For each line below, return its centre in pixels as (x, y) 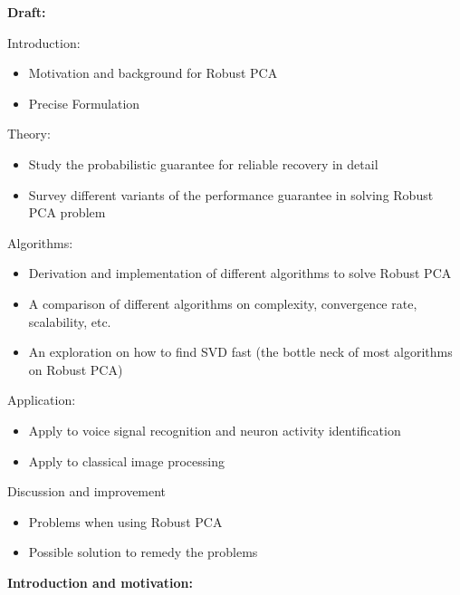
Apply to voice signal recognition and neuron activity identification (215, 430)
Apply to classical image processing (126, 461)
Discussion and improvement (87, 491)
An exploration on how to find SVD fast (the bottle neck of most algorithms (240, 352)
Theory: (29, 134)
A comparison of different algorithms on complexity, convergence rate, (223, 303)
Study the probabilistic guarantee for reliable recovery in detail (203, 163)
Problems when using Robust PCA (125, 521)
